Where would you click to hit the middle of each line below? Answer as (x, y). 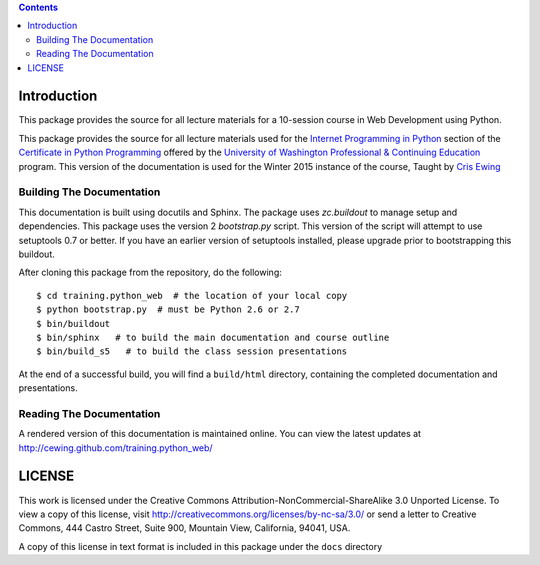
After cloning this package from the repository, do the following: (150, 272)
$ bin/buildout (73, 323)
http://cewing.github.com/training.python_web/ (116, 447)
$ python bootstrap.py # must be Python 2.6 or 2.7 (168, 309)
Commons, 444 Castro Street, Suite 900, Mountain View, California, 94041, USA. (184, 528)
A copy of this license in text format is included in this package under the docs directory (200, 546)
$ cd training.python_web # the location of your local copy (192, 295)
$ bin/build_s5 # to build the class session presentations (192, 351)
